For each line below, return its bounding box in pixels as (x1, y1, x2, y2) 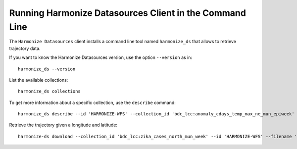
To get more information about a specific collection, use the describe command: (9, 99, 176, 105)
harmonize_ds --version (18, 66, 76, 72)
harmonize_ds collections (18, 89, 81, 94)
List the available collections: (9, 77, 68, 83)
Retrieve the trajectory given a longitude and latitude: (9, 122, 118, 128)
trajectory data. (9, 45, 41, 51)
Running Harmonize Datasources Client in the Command (9, 7, 246, 18)
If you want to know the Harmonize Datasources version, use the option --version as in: (9, 54, 193, 60)
